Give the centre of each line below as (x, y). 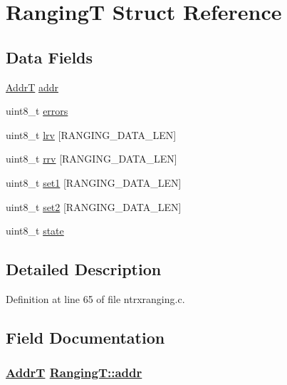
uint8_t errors (37, 111)
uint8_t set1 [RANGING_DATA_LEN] (94, 182)
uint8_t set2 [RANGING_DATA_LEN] (94, 206)
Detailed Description (84, 269)
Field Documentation (85, 337)
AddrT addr (32, 87)
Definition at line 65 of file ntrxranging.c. (95, 298)
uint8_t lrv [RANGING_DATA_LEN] (91, 134)
